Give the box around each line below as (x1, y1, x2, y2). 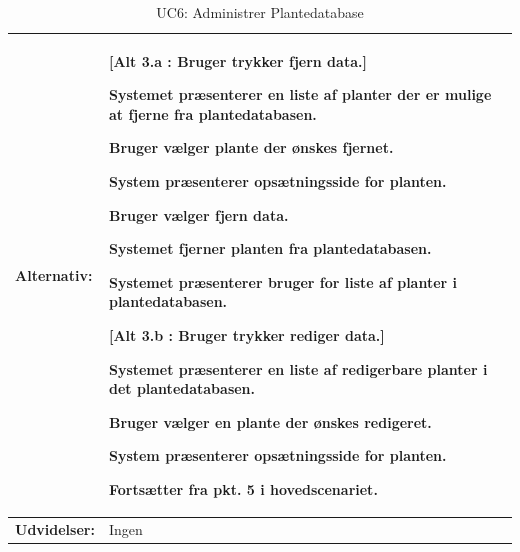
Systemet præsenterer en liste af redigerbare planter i (108, 358, 488, 379)
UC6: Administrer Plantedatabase (156, 2, 364, 22)
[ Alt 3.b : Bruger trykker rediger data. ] (108, 324, 385, 345)
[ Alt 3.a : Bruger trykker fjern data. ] (108, 50, 367, 71)
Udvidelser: (15, 518, 95, 539)
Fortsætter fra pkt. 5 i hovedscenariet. (108, 478, 378, 499)
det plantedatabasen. (108, 378, 256, 399)
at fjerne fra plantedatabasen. (108, 103, 317, 124)
